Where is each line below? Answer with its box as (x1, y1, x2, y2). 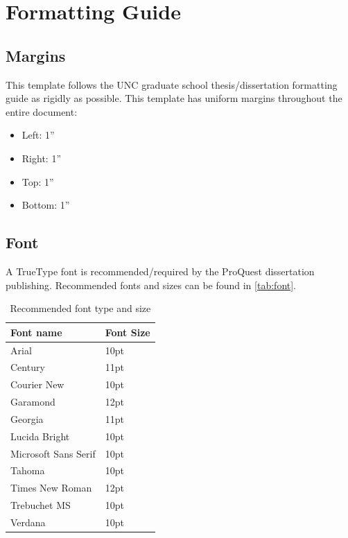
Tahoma (10, 463, 45, 478)
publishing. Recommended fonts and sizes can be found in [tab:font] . (6, 277, 297, 292)
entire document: (6, 104, 78, 119)
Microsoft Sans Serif (10, 446, 96, 460)
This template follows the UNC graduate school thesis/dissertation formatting (6, 77, 338, 92)
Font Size (105, 324, 150, 339)
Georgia (10, 411, 44, 426)
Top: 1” (21, 174, 54, 189)
